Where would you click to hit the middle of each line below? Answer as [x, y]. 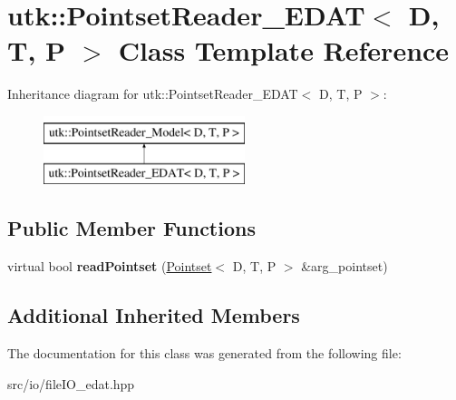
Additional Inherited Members [154, 315]
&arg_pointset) [344, 266]
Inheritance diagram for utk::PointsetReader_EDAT [153, 94]
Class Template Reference [284, 50]
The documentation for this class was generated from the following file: [204, 353]
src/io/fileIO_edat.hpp [71, 383]
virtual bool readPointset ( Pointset [110, 266]
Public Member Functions [131, 228]
